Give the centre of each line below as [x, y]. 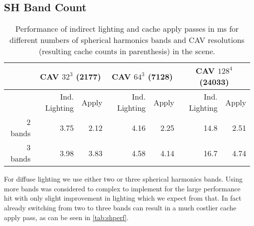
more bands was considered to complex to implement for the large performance [122, 188]
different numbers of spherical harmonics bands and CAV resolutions [127, 40]
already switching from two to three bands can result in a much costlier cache [120, 207]
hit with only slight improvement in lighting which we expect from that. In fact [123, 198]
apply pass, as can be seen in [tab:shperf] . [66, 217]
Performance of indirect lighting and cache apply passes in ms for [127, 29]
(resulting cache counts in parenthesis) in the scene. [127, 51]
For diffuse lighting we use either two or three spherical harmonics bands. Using [123, 179]
